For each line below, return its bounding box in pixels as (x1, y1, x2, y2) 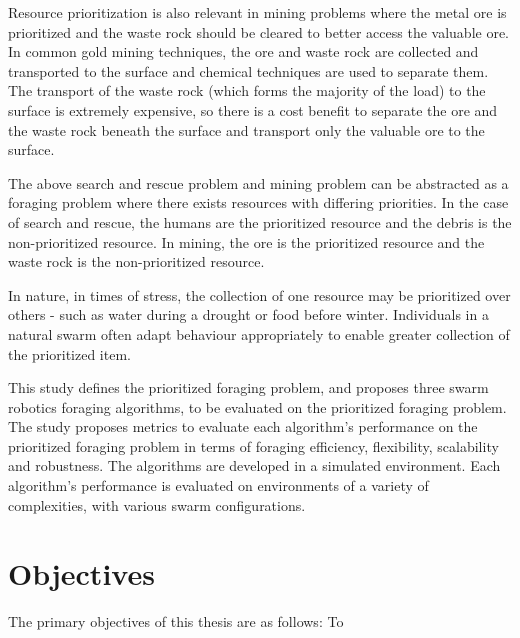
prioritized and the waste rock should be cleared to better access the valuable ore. (8, 21, 510, 42)
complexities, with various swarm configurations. (8, 494, 306, 515)
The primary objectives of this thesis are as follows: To (8, 611, 344, 632)
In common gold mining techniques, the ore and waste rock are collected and (8, 41, 479, 62)
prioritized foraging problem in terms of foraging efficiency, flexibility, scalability (8, 435, 499, 456)
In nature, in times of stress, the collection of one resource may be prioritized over (8, 284, 511, 305)
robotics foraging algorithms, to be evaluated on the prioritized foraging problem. (8, 396, 507, 417)
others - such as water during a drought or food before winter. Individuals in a (8, 304, 489, 325)
